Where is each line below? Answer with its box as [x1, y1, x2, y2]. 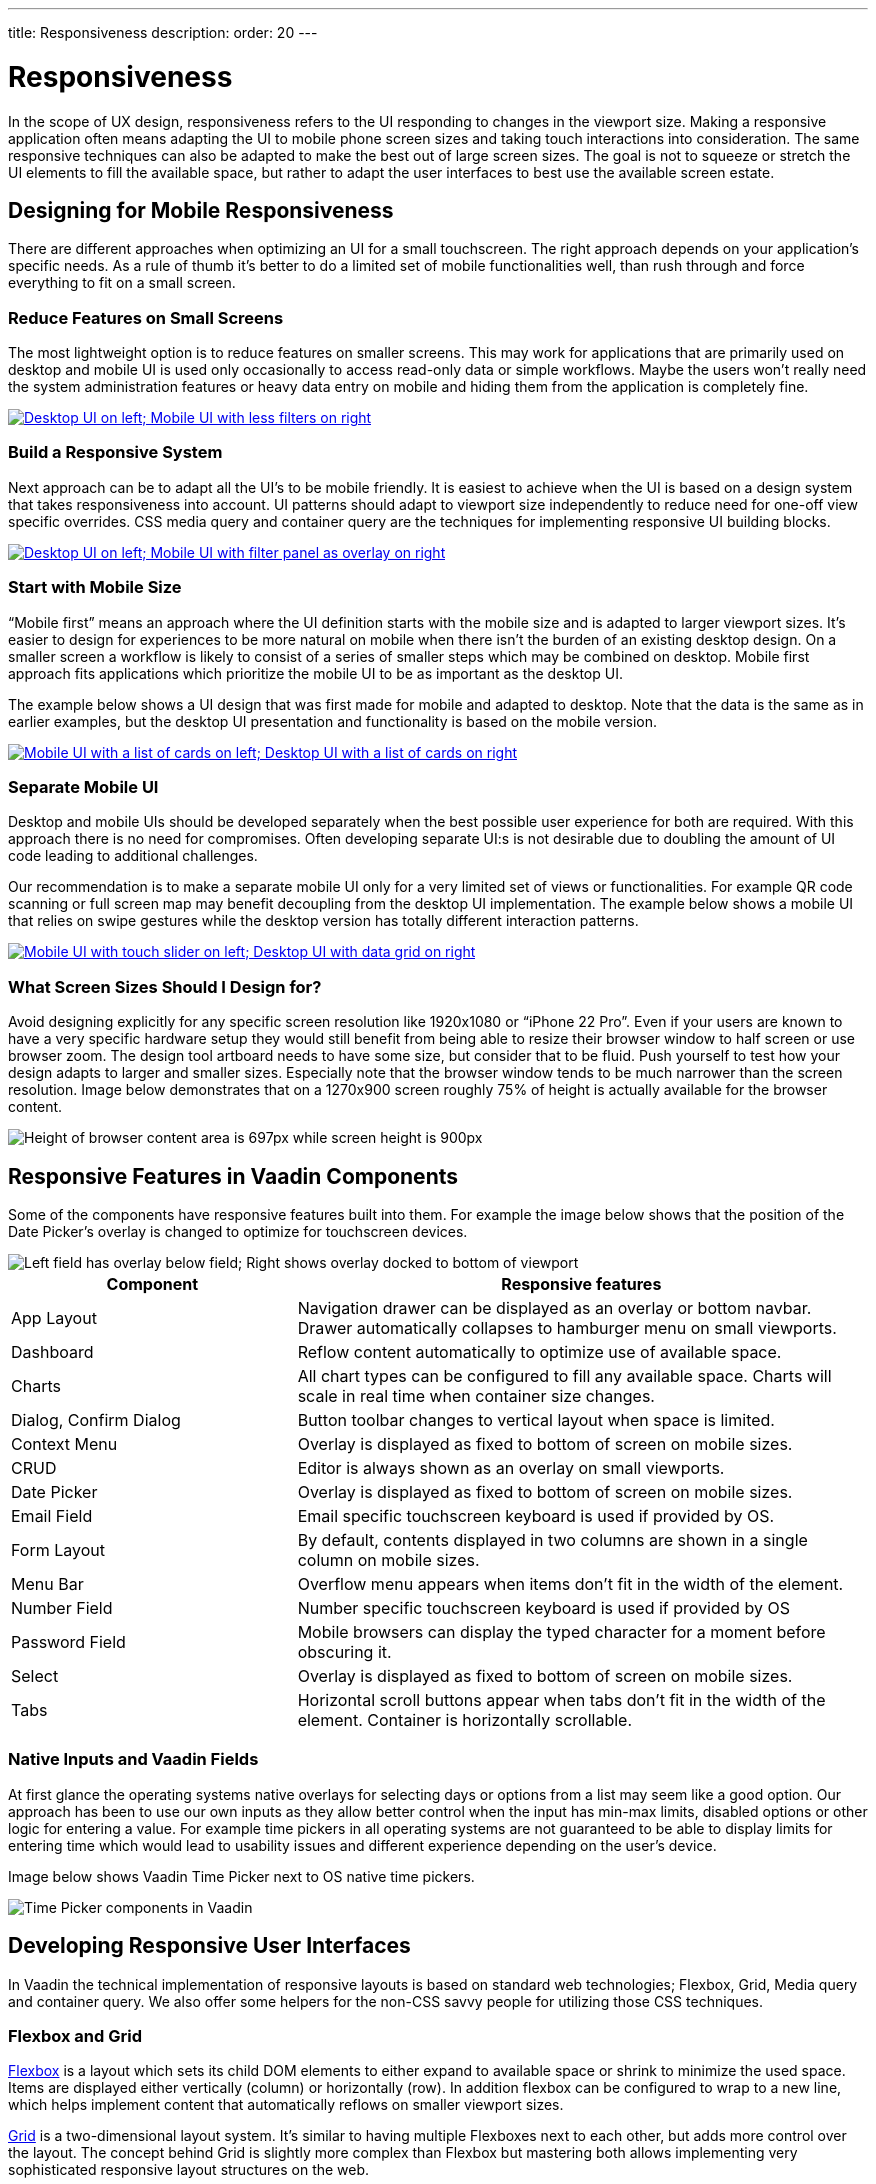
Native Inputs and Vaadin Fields [8, 1749, 259, 1770]
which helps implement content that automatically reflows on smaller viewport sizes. [8, 2096, 564, 2114]
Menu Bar [11, 1573, 84, 1594]
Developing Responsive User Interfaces [8, 1933, 411, 1959]
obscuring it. [297, 1641, 392, 1662]
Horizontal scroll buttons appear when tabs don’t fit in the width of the [297, 1689, 826, 1710]
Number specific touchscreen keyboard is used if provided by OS [297, 1597, 790, 1618]
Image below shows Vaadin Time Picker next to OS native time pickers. [8, 1867, 475, 1885]
